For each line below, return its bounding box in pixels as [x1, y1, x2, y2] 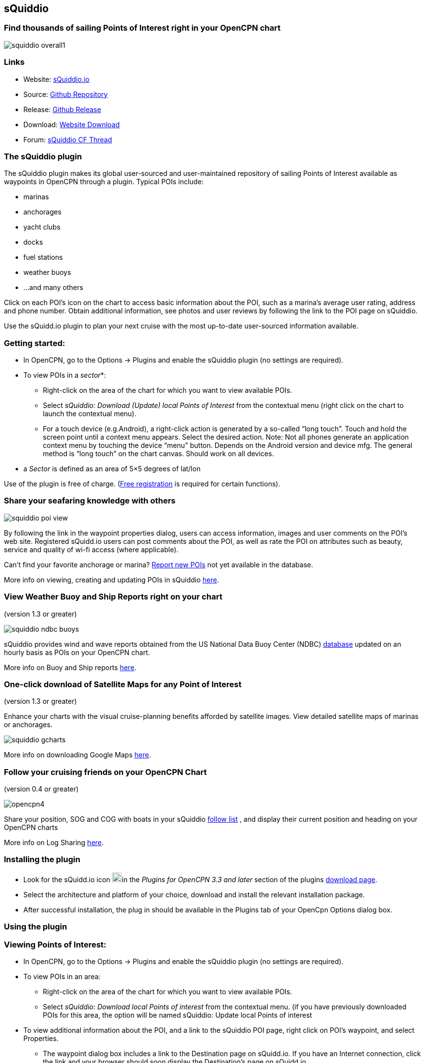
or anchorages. [4, 720, 53, 729]
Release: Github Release [23, 105, 101, 114]
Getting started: [4, 338, 65, 348]
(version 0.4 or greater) [4, 785, 79, 793]
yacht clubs [23, 223, 61, 232]
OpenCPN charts [4, 823, 58, 832]
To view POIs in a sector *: [23, 371, 106, 380]
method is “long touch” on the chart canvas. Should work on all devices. [43, 449, 274, 458]
